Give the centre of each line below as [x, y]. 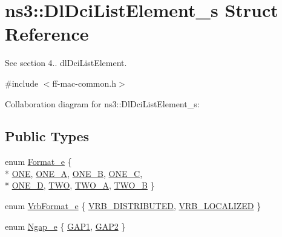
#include [22, 83]
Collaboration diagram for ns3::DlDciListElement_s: [102, 103]
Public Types [47, 136]
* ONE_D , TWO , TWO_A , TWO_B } [80, 185]
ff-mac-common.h [84, 83]
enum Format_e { [38, 162]
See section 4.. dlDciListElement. [66, 63]
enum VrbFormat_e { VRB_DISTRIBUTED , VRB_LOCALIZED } [133, 206]
